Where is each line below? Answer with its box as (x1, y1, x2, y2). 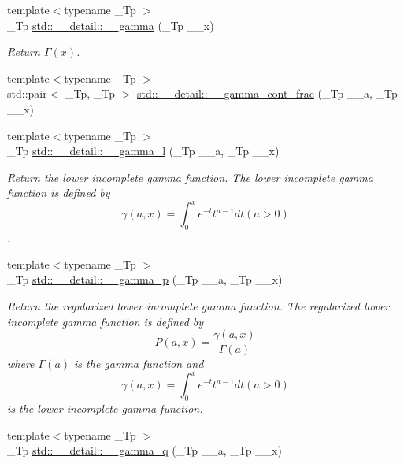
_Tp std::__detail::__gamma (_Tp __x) (7, 17, 214, 33)
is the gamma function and (74, 355, 204, 372)
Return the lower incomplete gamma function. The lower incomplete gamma (7, 169, 373, 185)
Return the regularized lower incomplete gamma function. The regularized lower (7, 298, 390, 314)
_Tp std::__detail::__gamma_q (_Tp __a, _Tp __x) (7, 442, 282, 458)
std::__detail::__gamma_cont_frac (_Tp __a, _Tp (137, 85, 398, 102)
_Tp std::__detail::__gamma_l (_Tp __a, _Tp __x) (7, 143, 280, 159)
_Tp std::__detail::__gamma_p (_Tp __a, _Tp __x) (7, 271, 283, 288)
